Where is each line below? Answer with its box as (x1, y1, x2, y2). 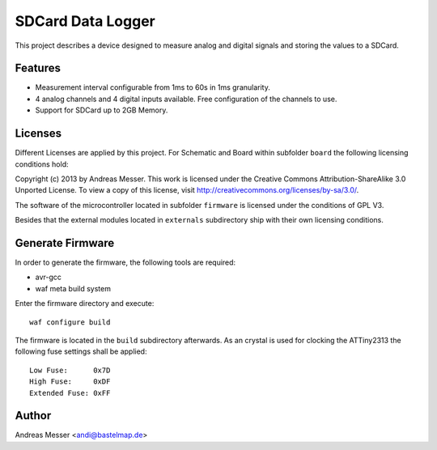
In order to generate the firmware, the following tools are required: (15, 257, 236, 267)
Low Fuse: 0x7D (29, 365, 111, 375)
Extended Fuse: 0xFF (29, 388, 111, 397)
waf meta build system (35, 283, 111, 293)
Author (15, 409, 52, 422)
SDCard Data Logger (15, 12, 155, 30)
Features (15, 62, 61, 75)
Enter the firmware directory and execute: (15, 299, 155, 308)
